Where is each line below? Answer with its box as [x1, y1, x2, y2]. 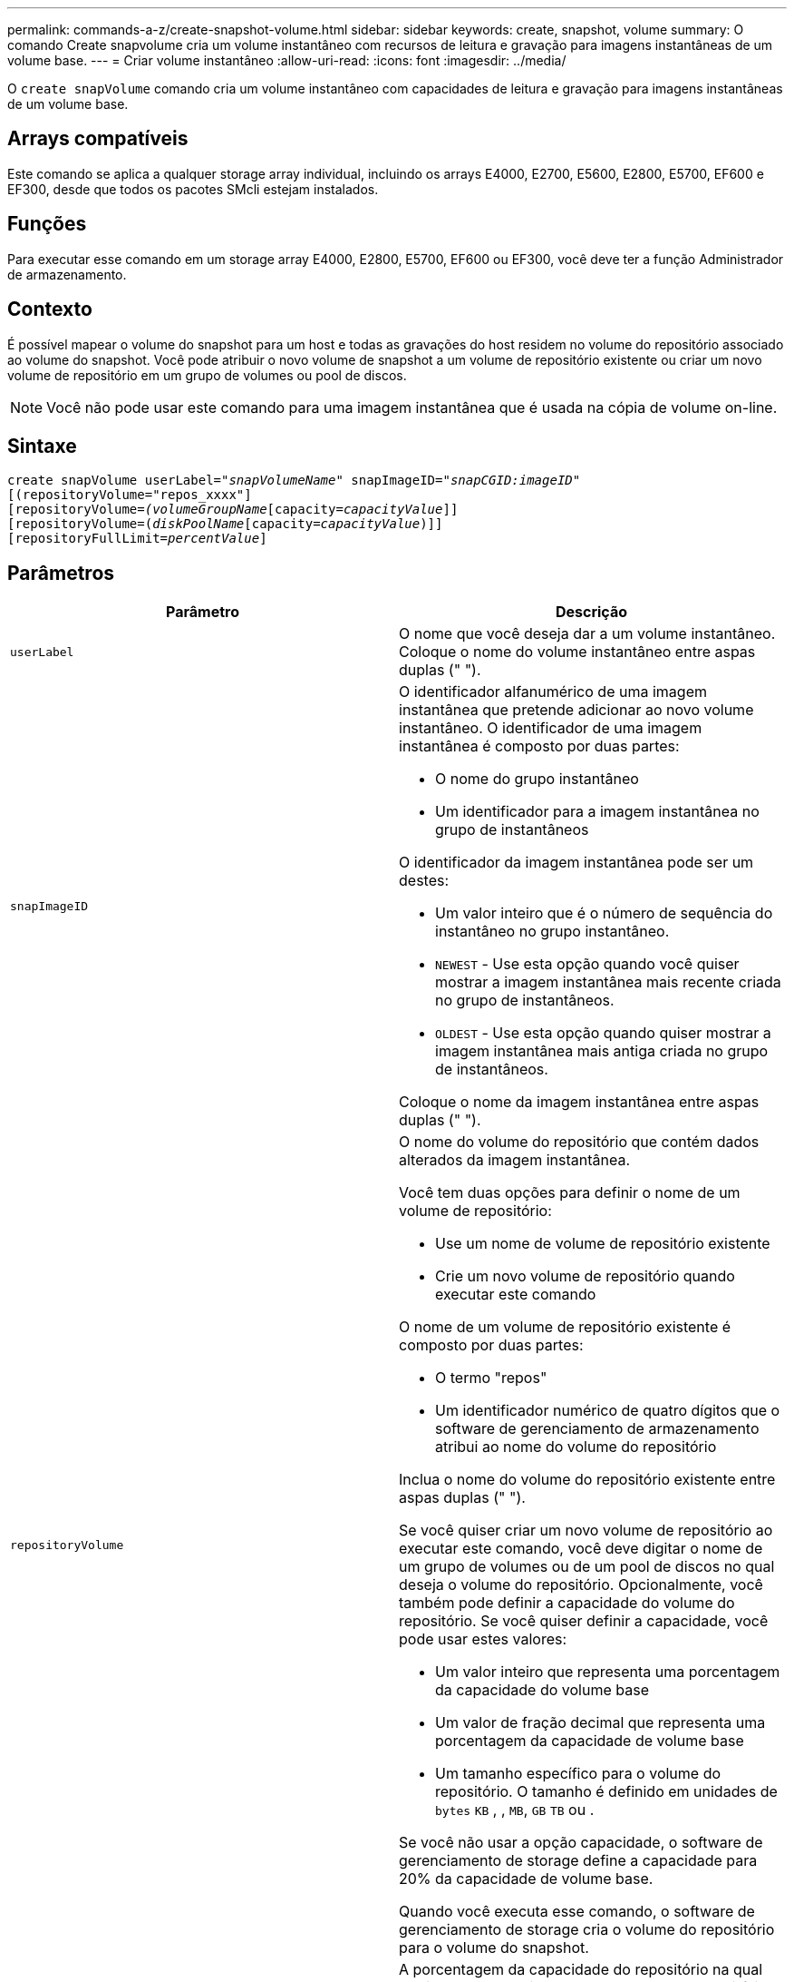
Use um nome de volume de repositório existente [435, 1234, 770, 1253]
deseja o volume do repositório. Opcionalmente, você [399, 1575, 763, 1594]
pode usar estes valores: [399, 1630, 567, 1649]
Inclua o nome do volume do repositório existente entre [399, 1470, 776, 1489]
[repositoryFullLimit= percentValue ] [7, 531, 267, 546]
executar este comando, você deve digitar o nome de [399, 1539, 763, 1558]
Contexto [7, 298, 92, 321]
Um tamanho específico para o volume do [435, 1764, 721, 1783]
